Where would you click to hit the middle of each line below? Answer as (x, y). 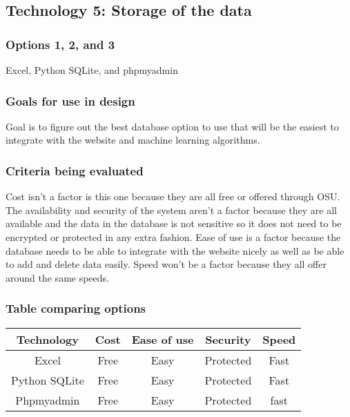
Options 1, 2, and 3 (60, 44)
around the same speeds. (57, 277)
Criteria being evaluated (75, 170)
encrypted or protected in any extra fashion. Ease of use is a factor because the (173, 237)
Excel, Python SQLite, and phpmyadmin (92, 70)
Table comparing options (76, 308)
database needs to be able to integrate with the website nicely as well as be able (175, 250)
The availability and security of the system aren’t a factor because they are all (171, 210)
